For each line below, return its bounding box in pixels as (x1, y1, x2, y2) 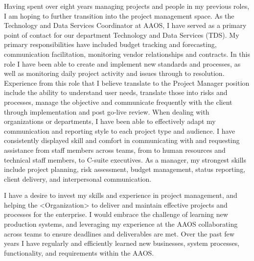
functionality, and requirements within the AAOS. (4, 247, 154, 258)
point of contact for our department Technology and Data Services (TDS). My (4, 29, 239, 40)
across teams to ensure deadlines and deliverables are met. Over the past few (4, 228, 234, 238)
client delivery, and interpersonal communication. (4, 173, 152, 184)
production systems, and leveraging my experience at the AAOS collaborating (4, 219, 238, 229)
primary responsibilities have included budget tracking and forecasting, (4, 39, 217, 49)
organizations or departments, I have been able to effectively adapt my (4, 116, 216, 126)
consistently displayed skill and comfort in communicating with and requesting (4, 135, 240, 145)
